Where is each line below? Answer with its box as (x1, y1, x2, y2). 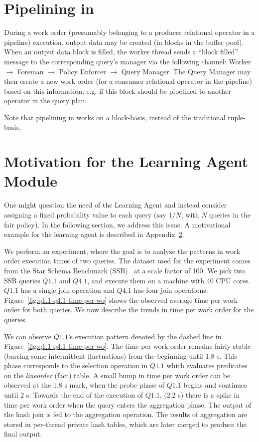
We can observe (4, 331, 51, 341)
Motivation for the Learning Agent (4, 151, 249, 172)
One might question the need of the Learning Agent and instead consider (4, 200, 227, 210)
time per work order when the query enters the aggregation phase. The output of (4, 399, 252, 410)
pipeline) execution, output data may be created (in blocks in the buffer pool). (4, 36, 244, 47)
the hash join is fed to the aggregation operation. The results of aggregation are (4, 409, 248, 420)
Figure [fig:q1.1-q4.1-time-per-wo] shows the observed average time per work (4, 294, 238, 305)
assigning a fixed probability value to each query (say (4, 209, 166, 220)
